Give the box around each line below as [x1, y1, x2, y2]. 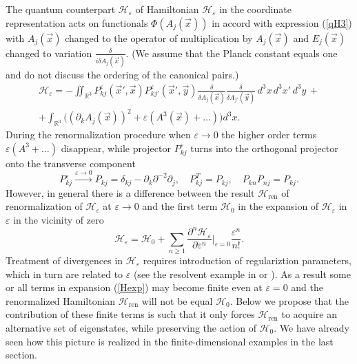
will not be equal [141, 293, 213, 308]
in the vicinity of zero [13, 213, 104, 227]
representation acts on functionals [6, 15, 148, 30]
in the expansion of [238, 199, 319, 213]
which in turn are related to [6, 266, 123, 281]
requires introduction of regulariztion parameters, [143, 253, 351, 267]
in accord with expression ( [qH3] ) [212, 15, 352, 30]
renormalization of [6, 199, 83, 213]
